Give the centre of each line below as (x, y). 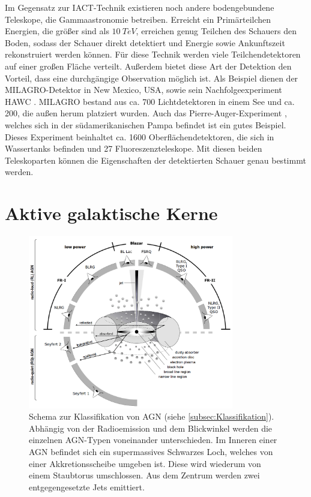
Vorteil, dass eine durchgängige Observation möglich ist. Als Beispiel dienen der (152, 78)
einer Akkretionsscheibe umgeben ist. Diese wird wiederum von (145, 463)
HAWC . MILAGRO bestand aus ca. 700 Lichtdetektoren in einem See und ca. (150, 101)
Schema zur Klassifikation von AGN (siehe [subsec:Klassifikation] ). (152, 416)
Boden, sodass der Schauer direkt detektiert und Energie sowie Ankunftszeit (145, 42)
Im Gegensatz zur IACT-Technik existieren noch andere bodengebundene (140, 7)
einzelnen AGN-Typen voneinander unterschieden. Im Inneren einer (153, 440)
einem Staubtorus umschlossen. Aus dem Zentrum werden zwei (144, 475)
